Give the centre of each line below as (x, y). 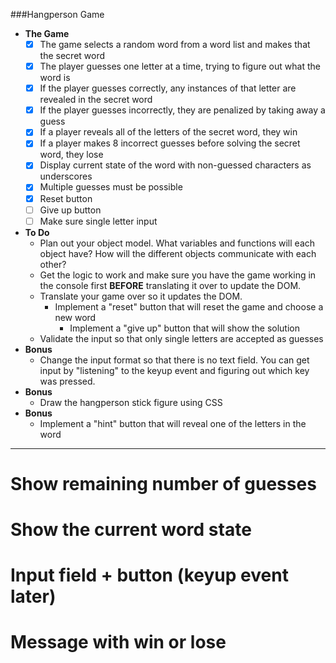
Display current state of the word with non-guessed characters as (175, 165)
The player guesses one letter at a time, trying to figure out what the (180, 66)
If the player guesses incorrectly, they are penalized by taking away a (182, 110)
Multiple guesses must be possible (111, 187)
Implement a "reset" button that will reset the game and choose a (189, 306)
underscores (66, 176)
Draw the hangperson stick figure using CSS (131, 402)
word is (55, 78)
